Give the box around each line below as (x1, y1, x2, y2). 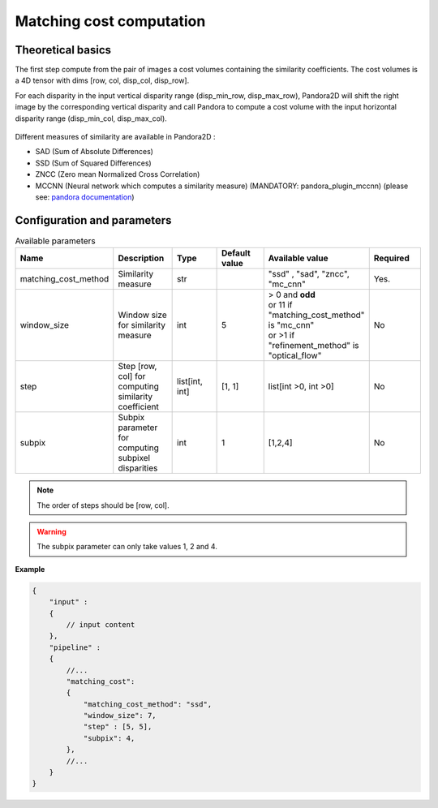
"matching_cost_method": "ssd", (83, 699, 213, 709)
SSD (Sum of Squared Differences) (35, 158, 152, 168)
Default (221, 247, 251, 259)
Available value (268, 252, 328, 264)
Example (15, 564, 45, 574)
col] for (118, 371, 146, 382)
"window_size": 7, (83, 711, 157, 720)
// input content (66, 620, 135, 629)
